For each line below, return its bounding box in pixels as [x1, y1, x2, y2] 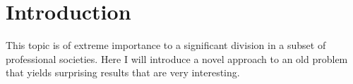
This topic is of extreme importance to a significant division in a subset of [6, 38, 326, 52]
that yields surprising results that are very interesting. [6, 65, 240, 80]
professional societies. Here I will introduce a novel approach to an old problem [6, 51, 348, 66]
